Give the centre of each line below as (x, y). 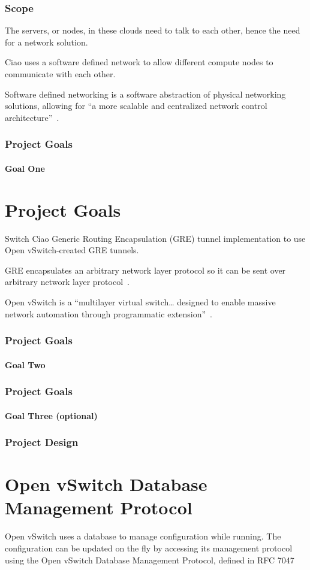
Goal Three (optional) (51, 415)
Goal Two (25, 364)
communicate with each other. (60, 74)
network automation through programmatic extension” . (109, 313)
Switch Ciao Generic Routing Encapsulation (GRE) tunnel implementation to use (155, 238)
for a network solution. (46, 42)
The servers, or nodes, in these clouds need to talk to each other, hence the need (153, 30)
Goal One (25, 168)
